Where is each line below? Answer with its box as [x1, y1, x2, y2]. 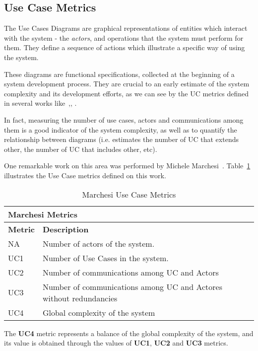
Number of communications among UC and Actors [42, 266, 219, 278]
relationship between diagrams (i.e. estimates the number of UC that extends [4, 134, 239, 144]
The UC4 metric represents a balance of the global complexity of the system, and [4, 328, 254, 338]
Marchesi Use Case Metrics [82, 188, 176, 200]
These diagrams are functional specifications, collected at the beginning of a [4, 69, 235, 79]
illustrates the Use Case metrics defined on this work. [4, 170, 166, 180]
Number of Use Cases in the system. [42, 252, 169, 264]
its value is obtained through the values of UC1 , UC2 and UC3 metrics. [4, 338, 228, 348]
